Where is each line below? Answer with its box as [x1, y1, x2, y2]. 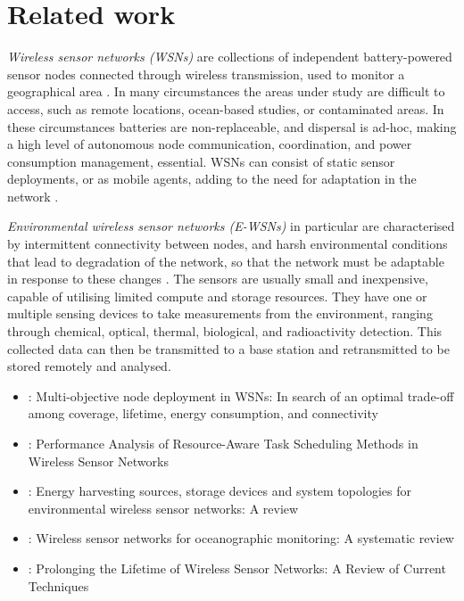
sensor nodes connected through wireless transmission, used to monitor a [7, 64, 405, 83]
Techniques [28, 576, 89, 595]
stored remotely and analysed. [7, 357, 171, 375]
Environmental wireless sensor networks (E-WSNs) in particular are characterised [7, 217, 455, 235]
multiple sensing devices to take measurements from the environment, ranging [7, 304, 433, 323]
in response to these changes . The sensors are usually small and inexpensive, [7, 269, 428, 288]
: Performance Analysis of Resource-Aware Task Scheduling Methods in [28, 434, 418, 452]
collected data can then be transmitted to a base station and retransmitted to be [7, 339, 450, 358]
